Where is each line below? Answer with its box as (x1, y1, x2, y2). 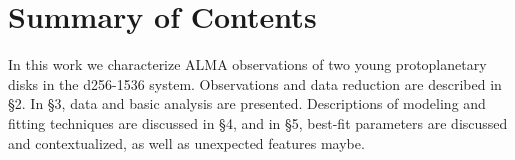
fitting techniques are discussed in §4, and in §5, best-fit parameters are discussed (8, 112, 508, 133)
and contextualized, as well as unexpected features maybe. (8, 132, 365, 153)
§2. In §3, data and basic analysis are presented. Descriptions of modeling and (8, 93, 486, 114)
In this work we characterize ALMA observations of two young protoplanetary (8, 54, 487, 75)
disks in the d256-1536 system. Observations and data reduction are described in (8, 73, 502, 94)
